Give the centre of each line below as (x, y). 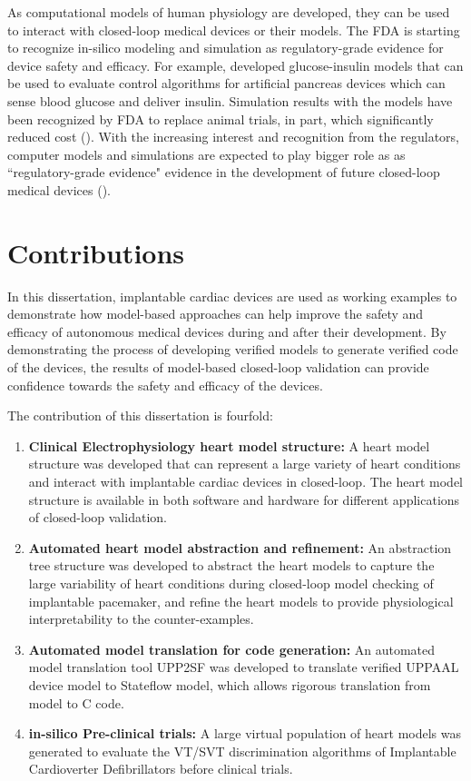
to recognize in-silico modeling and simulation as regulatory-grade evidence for (226, 48)
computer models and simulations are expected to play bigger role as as (206, 154)
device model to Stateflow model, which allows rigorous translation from (230, 684)
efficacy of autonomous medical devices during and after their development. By (227, 331)
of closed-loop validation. (98, 517)
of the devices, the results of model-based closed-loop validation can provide (218, 367)
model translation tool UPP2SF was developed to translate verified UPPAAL (244, 667)
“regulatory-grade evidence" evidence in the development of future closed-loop (224, 172)
